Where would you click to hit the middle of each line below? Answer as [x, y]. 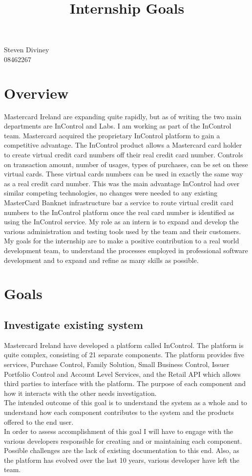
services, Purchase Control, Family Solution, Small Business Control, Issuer [117, 364]
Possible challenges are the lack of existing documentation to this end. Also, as [122, 450]
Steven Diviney [27, 50]
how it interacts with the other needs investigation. [80, 393]
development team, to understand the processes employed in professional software [126, 250]
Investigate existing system [74, 324]
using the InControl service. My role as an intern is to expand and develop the [121, 222]
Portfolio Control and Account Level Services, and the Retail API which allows [122, 374]
